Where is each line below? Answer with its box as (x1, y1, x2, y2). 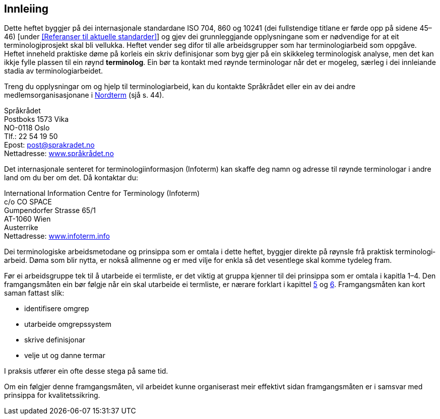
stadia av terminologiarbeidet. (4, 66, 103, 76)
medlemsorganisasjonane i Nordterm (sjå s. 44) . (4, 91, 164, 100)
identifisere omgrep (24, 304, 89, 313)
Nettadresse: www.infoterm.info (4, 232, 110, 241)
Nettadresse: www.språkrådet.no (4, 149, 114, 158)
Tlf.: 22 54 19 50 (4, 132, 58, 141)
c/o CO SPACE (4, 197, 52, 206)
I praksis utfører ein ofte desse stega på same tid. (4, 367, 168, 376)
